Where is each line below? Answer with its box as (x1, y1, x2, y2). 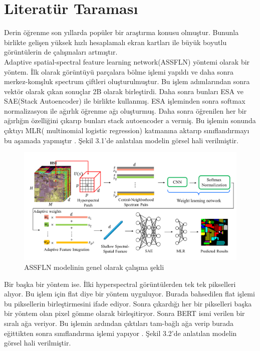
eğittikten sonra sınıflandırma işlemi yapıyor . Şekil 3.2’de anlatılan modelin (4, 327, 237, 338)
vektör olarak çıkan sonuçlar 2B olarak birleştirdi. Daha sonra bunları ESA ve (4, 86, 243, 96)
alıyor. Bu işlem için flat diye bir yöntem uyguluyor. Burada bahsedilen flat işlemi (4, 288, 255, 299)
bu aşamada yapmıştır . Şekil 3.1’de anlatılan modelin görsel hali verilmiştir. (4, 135, 238, 145)
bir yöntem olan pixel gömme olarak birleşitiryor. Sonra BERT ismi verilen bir (4, 308, 245, 318)
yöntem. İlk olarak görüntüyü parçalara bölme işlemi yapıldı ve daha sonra (4, 66, 234, 77)
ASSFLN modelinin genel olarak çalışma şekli (24, 261, 164, 272)
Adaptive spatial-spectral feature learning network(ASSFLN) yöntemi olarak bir (4, 56, 250, 67)
